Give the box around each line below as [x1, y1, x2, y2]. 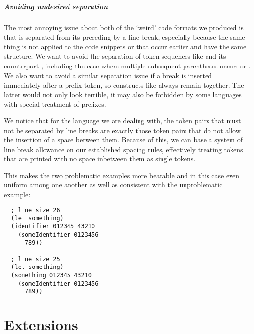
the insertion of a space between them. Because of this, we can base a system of [4, 134, 243, 145]
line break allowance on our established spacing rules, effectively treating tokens [4, 144, 243, 154]
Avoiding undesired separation [4, 1, 108, 11]
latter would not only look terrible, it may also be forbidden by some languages [4, 89, 242, 99]
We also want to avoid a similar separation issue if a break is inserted [4, 70, 212, 80]
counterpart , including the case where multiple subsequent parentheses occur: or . [4, 60, 251, 70]
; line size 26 [11, 206, 60, 214]
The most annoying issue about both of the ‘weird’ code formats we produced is [4, 22, 244, 32]
